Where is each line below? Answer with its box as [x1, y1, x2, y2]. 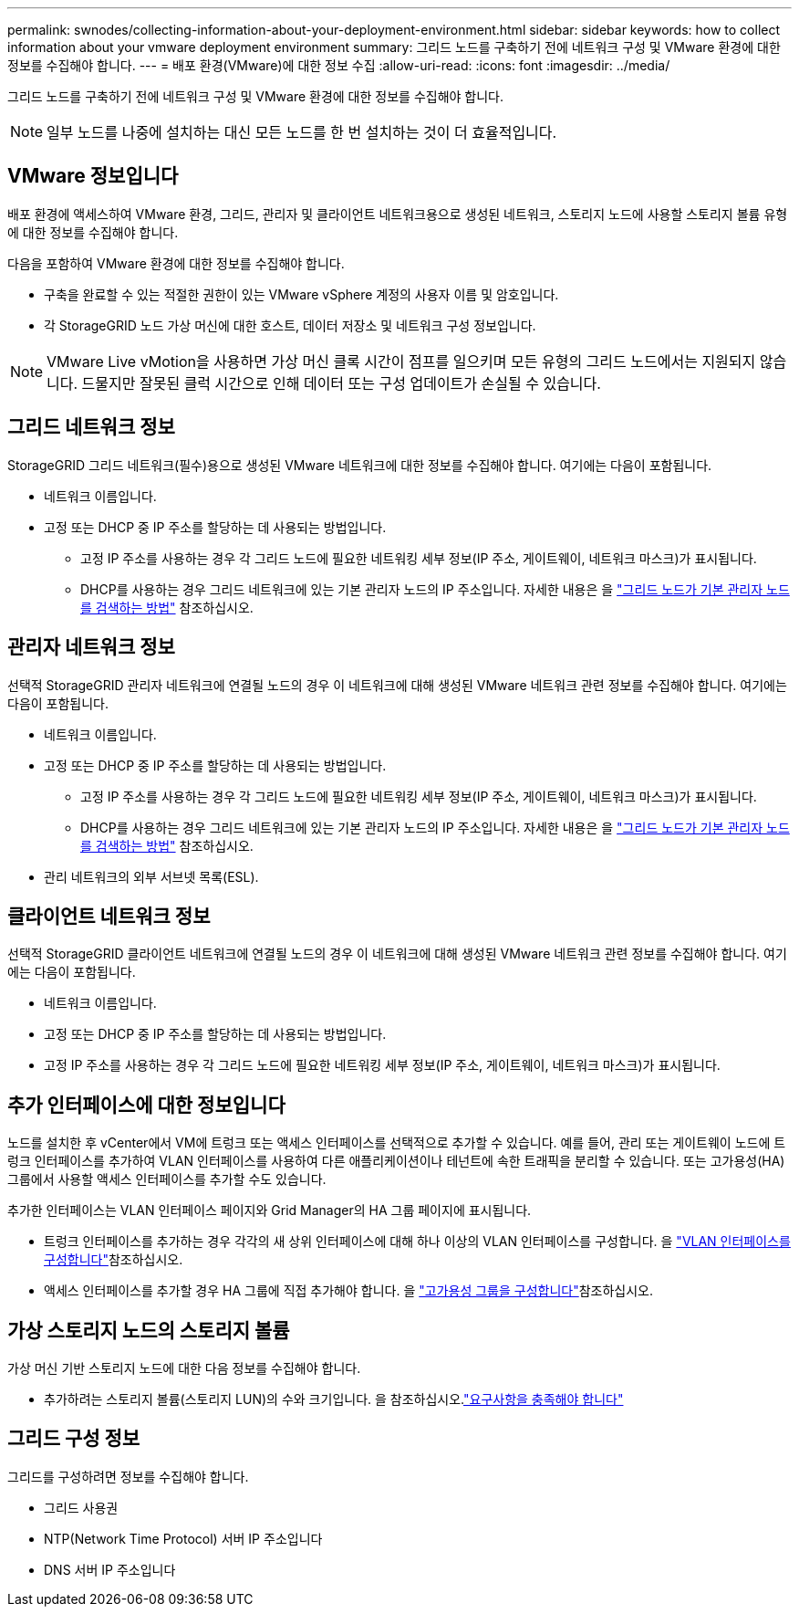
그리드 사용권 [44, 1499, 119, 1515]
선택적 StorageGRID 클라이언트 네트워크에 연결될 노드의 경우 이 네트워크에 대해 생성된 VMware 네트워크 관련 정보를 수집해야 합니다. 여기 [7, 946, 787, 962]
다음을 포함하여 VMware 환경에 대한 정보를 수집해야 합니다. [7, 255, 345, 271]
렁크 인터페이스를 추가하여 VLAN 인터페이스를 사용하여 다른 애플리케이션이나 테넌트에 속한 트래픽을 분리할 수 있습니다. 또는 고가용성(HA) [7, 1153, 785, 1169]
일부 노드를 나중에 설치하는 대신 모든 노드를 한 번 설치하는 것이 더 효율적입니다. [47, 123, 557, 141]
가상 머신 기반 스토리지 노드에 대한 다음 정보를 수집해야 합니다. [7, 1360, 361, 1377]
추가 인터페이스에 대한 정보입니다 [7, 1093, 285, 1116]
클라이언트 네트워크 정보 [7, 904, 211, 928]
